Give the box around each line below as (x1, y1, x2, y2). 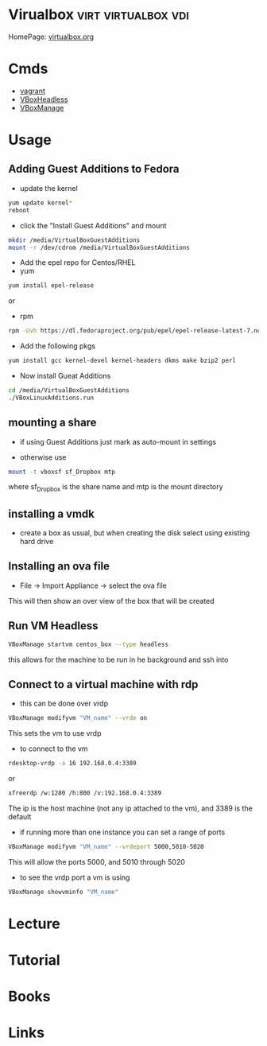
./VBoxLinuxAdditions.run (8, 394, 94, 402)
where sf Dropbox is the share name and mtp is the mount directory (8, 482, 224, 494)
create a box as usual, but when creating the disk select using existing (19, 528, 250, 538)
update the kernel (19, 183, 78, 192)
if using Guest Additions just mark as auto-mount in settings (19, 437, 217, 446)
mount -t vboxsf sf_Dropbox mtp (8, 468, 115, 476)
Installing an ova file (8, 559, 110, 574)
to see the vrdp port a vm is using (19, 873, 130, 882)
